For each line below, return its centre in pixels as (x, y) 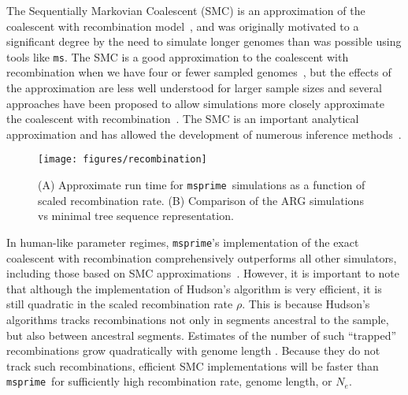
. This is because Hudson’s (306, 304)
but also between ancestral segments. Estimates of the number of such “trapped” (202, 335)
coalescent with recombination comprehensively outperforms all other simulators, (202, 257)
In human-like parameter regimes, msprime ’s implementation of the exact (183, 242)
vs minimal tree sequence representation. (136, 216)
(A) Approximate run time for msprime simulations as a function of (202, 185)
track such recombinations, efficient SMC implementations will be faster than (193, 365)
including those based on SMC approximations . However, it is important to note (203, 273)
